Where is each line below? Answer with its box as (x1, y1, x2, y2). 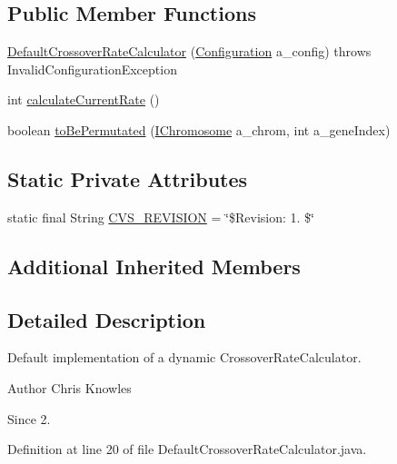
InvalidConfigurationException (7, 59, 177, 78)
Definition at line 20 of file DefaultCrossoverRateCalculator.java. (7, 439, 367, 459)
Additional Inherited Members (7, 252, 301, 280)
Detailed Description (7, 305, 206, 333)
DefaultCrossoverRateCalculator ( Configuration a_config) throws (7, 42, 372, 61)
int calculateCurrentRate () (7, 90, 160, 109)
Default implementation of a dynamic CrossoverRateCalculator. (7, 348, 362, 367)
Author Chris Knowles (7, 378, 132, 397)
